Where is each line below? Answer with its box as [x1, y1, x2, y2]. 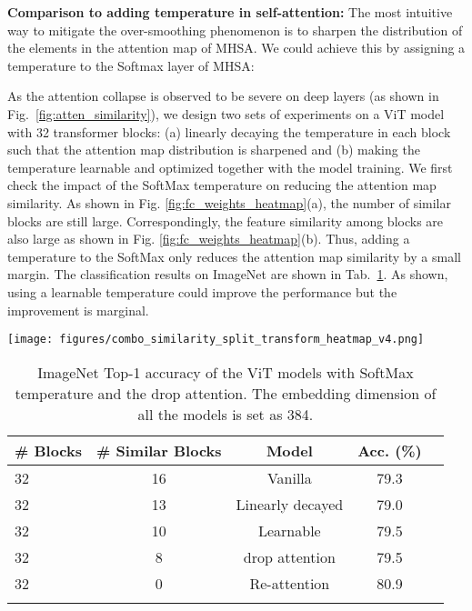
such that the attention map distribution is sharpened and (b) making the [7, 140, 420, 159]
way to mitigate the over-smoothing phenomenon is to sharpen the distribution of [7, 20, 463, 39]
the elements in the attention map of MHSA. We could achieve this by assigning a [7, 38, 466, 57]
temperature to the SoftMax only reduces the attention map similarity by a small [7, 246, 461, 265]
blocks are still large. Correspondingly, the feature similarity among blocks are [7, 211, 444, 230]
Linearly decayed [236, 493, 344, 515]
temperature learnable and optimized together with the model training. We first [7, 157, 453, 176]
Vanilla [266, 466, 312, 488]
